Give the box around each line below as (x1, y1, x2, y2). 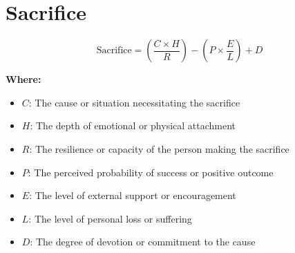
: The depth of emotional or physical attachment (30, 118, 236, 133)
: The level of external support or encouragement (29, 188, 236, 203)
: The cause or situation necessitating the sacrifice (28, 95, 240, 109)
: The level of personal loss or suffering (28, 211, 192, 225)
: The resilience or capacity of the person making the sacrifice (29, 141, 289, 156)
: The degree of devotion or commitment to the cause (30, 234, 256, 249)
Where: (6, 72, 41, 86)
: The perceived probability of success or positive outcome (28, 165, 274, 179)
